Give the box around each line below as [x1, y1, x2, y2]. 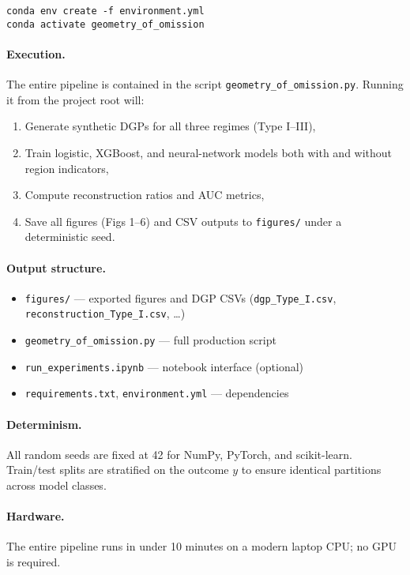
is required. [6, 554, 61, 570]
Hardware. [6, 508, 65, 524]
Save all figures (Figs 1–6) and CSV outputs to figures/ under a [24, 212, 342, 229]
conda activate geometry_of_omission [6, 18, 205, 30]
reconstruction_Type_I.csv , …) [24, 305, 186, 321]
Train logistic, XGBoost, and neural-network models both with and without [24, 144, 393, 160]
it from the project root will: [6, 91, 145, 107]
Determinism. [6, 415, 82, 432]
